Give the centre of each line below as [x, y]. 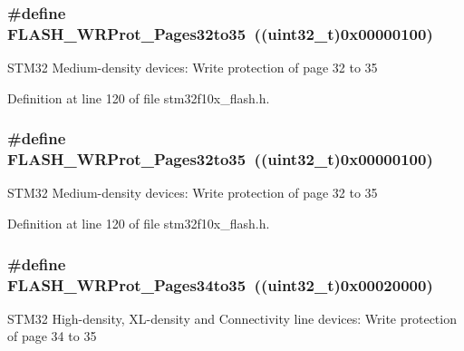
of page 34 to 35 [52, 336]
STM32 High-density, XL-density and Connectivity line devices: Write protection [232, 318]
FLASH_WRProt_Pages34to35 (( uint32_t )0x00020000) [220, 284]
